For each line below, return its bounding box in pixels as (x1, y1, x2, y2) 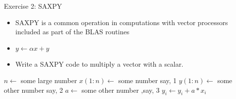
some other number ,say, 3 (81, 85, 160, 95)
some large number (20, 75, 77, 85)
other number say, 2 (4, 85, 63, 95)
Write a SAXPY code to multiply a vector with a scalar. (15, 59, 184, 69)
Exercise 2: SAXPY (4, 1, 62, 11)
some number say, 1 (118, 75, 177, 85)
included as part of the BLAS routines (15, 27, 130, 37)
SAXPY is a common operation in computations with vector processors (15, 17, 228, 27)
